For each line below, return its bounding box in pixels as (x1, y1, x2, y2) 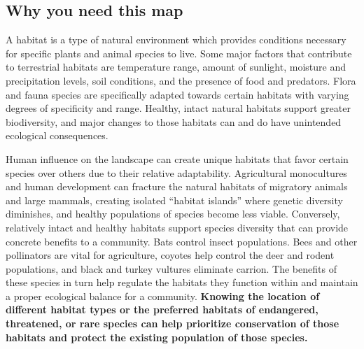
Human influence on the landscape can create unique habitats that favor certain (6, 151, 349, 166)
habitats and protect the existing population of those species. (6, 329, 308, 344)
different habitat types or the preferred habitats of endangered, (6, 302, 318, 317)
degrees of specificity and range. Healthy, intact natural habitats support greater (6, 101, 351, 115)
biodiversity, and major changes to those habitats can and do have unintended (6, 114, 342, 129)
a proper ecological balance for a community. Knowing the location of (6, 288, 320, 303)
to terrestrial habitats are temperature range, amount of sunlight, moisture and (6, 59, 346, 74)
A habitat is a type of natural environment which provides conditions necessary (6, 32, 346, 47)
